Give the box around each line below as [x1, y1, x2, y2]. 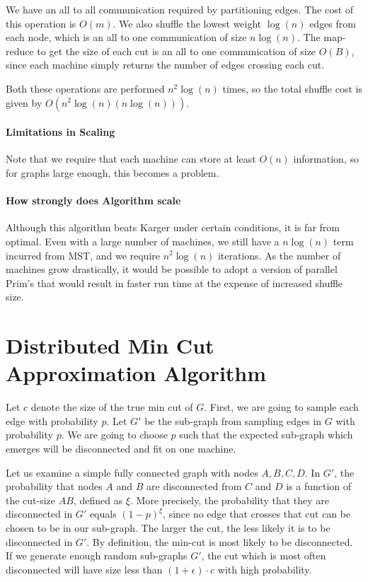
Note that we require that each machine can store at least [6, 151, 256, 166]
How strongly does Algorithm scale [6, 193, 181, 208]
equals [89, 506, 117, 521]
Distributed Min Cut [6, 331, 214, 360]
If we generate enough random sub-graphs [6, 548, 188, 563]
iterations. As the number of [217, 248, 341, 262]
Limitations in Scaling [6, 124, 115, 139]
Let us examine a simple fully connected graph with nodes [6, 465, 258, 479]
